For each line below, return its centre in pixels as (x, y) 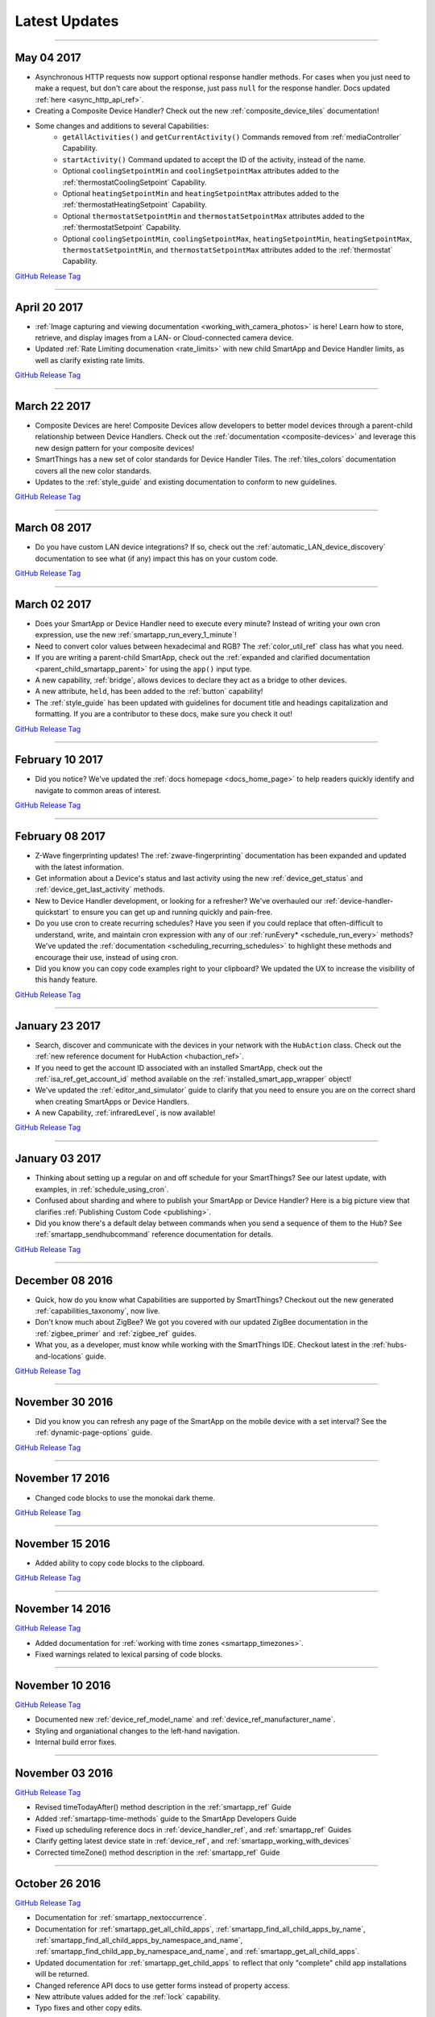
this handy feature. (66, 979)
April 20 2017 (49, 307)
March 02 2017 (53, 604)
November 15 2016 (62, 1544)
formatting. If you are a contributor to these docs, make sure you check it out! (164, 714)
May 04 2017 (48, 58)
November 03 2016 (64, 1773)
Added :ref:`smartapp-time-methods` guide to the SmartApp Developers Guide (166, 1819)
